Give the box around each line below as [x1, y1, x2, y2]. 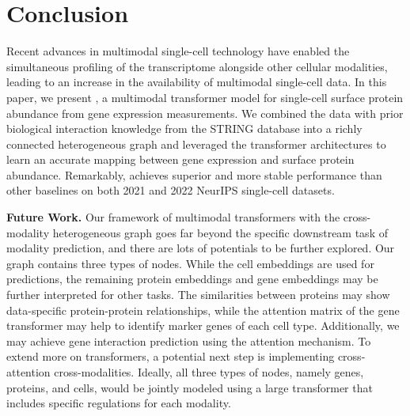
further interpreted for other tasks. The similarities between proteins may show [6, 286, 390, 303]
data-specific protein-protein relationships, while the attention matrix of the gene [6, 301, 400, 318]
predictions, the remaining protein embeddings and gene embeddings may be [6, 270, 378, 287]
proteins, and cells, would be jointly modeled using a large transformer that [6, 379, 373, 395]
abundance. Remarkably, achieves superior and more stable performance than [6, 166, 382, 183]
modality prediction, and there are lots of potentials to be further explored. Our [6, 240, 395, 256]
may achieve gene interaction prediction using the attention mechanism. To [6, 332, 371, 349]
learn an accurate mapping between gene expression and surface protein [6, 151, 355, 168]
